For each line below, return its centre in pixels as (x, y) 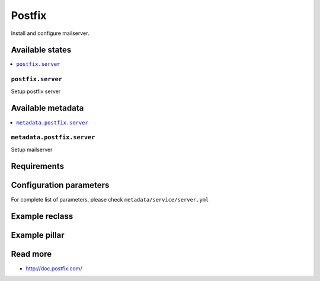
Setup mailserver (32, 149)
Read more (31, 254)
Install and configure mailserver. (50, 33)
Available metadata (47, 108)
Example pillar (38, 235)
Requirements (38, 166)
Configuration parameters (60, 185)
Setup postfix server (36, 91)
